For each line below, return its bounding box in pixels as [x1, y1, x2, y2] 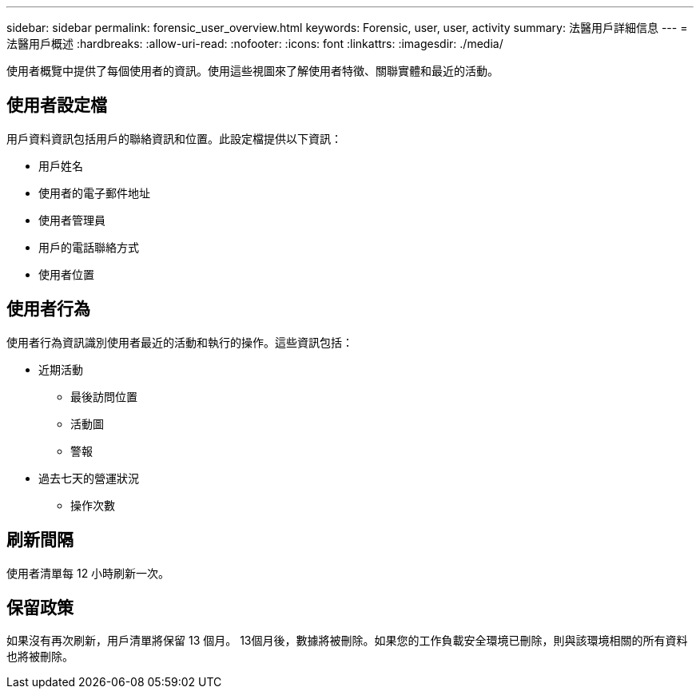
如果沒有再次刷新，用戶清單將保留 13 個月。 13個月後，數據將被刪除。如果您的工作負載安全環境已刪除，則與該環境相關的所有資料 [6, 633, 688, 648]
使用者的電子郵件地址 [38, 185, 150, 200]
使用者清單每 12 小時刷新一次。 [6, 566, 170, 580]
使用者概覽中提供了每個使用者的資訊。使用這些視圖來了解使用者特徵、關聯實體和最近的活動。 [6, 64, 499, 77]
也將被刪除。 [6, 649, 74, 664]
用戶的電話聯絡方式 [38, 240, 139, 254]
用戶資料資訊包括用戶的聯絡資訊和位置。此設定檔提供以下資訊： [6, 131, 342, 145]
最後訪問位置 [70, 389, 137, 403]
